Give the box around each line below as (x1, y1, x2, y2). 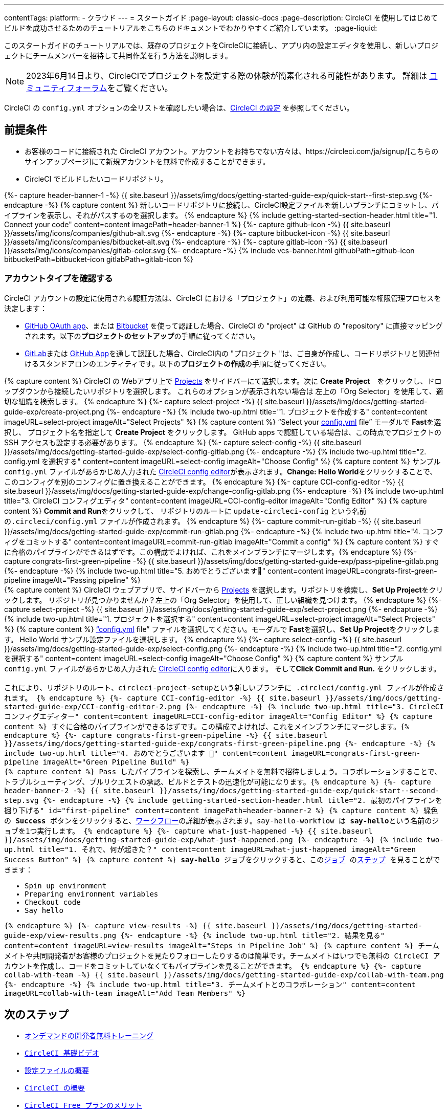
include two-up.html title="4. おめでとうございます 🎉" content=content (4, 749, 287, 757)
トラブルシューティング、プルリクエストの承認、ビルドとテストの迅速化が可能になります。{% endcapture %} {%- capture (4, 777, 431, 786)
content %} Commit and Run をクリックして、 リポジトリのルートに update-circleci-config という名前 (4, 506, 367, 515)
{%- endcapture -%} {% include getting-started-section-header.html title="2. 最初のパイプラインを (42, 796, 442, 804)
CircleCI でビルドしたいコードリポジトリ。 (25, 174, 168, 183)
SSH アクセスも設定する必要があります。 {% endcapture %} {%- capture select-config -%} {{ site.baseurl (4, 438, 361, 447)
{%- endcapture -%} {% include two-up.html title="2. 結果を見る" (120, 931, 385, 940)
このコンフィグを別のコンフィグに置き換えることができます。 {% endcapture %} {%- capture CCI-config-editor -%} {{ (4, 477, 404, 486)
